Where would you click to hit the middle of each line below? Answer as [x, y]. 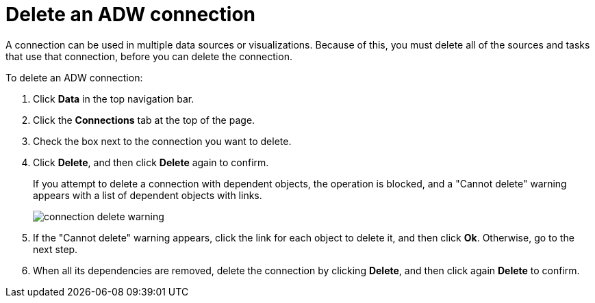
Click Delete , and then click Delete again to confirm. [151, 162]
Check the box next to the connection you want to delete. [162, 141]
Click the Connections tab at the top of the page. [144, 120]
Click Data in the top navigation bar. [114, 98]
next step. [55, 249]
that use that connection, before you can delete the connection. [149, 56]
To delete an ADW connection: [74, 77]
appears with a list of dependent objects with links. [148, 195]
